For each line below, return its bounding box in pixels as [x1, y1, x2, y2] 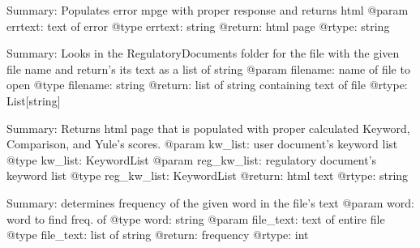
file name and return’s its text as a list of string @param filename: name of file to [6, 60, 410, 77]
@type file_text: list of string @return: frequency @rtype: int [6, 226, 309, 243]
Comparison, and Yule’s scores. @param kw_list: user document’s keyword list [6, 135, 398, 152]
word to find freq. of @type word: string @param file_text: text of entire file [6, 210, 385, 227]
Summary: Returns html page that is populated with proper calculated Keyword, [6, 119, 410, 136]
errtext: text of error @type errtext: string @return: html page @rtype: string [6, 17, 390, 34]
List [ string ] [6, 92, 61, 109]
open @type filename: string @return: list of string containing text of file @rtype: [6, 76, 408, 93]
